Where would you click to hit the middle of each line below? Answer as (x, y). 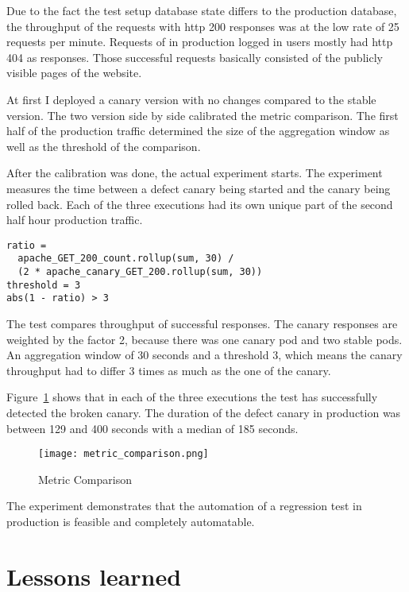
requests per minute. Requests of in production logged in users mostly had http (200, 42)
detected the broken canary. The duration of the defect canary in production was (204, 412)
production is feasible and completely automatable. (131, 521)
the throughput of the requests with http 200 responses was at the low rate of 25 (203, 26)
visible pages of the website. (74, 73)
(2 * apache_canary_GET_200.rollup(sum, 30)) (140, 272)
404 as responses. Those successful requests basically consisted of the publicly (195, 57)
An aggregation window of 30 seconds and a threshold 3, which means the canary (204, 355)
